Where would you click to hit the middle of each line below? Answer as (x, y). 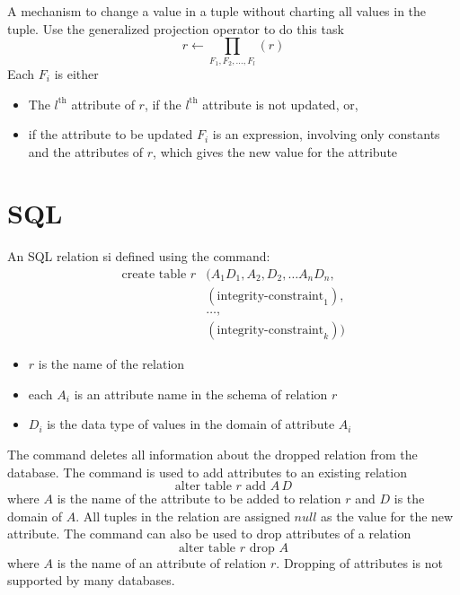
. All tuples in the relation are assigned (183, 516)
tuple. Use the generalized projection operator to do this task (176, 28)
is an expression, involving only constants (326, 134)
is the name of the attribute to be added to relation (199, 499)
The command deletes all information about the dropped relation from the (212, 454)
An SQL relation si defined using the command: (139, 256)
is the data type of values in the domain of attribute (191, 424)
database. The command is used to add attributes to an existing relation (207, 472)
